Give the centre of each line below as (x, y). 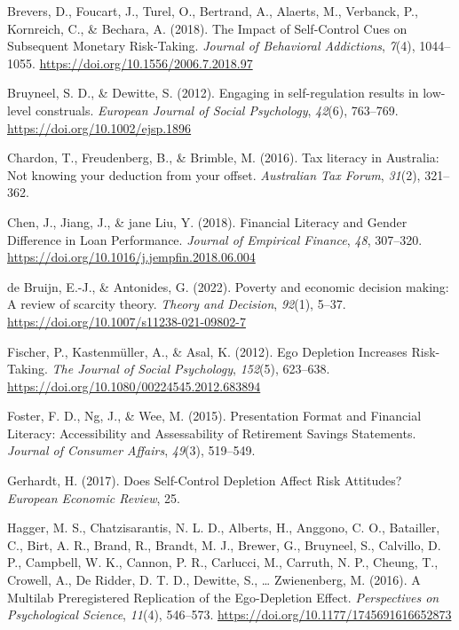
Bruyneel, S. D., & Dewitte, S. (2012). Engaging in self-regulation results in (213, 93)
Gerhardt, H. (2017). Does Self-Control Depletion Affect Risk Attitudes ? (205, 480)
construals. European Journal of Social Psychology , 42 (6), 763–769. (217, 110)
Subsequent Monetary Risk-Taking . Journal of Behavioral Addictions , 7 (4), (211, 46)
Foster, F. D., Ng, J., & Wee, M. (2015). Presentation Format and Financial (214, 416)
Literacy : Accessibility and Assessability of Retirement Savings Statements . (212, 433)
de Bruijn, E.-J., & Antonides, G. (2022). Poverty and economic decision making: (228, 286)
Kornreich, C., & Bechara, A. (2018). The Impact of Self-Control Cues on (207, 28)
